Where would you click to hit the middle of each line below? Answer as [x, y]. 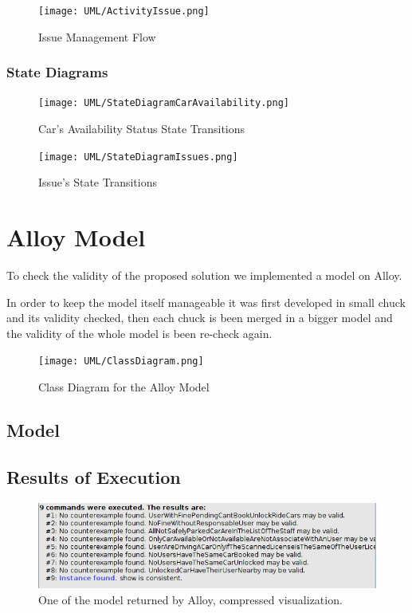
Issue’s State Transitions [98, 182]
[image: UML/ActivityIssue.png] [124, 11]
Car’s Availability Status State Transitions [142, 129]
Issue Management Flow [97, 36]
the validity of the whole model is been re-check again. [139, 333]
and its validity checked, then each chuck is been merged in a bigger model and [200, 318]
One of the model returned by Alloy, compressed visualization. [190, 599]
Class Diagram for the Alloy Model [124, 387]
